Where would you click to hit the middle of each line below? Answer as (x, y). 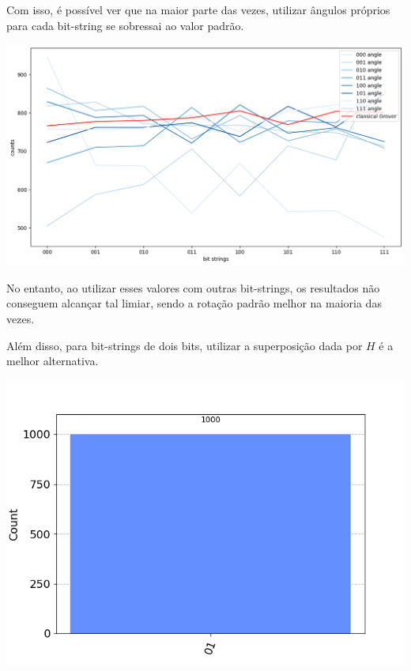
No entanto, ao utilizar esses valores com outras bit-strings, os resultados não (193, 287)
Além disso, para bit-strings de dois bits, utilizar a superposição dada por (185, 345)
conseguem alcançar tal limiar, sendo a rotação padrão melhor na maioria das (194, 303)
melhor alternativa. (53, 361)
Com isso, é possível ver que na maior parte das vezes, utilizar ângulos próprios (198, 9)
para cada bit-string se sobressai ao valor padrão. (125, 25)
